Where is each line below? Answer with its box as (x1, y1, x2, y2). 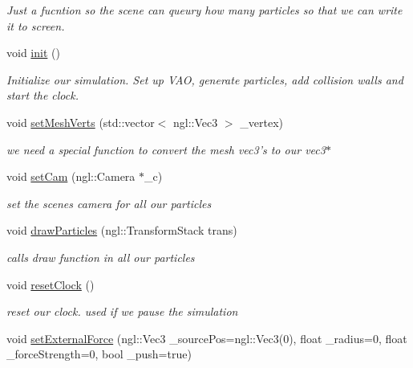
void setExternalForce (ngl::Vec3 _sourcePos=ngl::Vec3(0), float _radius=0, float (6, 329, 407, 346)
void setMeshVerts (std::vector (6, 113, 155, 130)
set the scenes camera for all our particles (6, 194, 212, 211)
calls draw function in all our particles (6, 248, 195, 265)
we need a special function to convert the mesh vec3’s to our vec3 (6, 141, 326, 157)
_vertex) (240, 113, 283, 130)
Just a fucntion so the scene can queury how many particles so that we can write (6, 2, 403, 18)
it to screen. (6, 17, 65, 34)
